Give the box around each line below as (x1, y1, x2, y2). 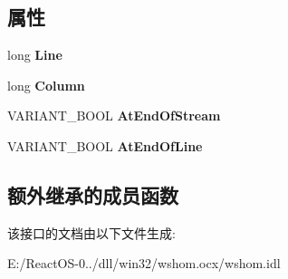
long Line (7, 45, 62, 64)
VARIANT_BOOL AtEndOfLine (7, 136, 203, 155)
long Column (7, 75, 85, 94)
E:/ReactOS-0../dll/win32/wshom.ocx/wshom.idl (7, 254, 281, 273)
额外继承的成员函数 (7, 180, 178, 208)
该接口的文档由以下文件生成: (7, 223, 176, 242)
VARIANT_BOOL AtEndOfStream (7, 106, 221, 125)
